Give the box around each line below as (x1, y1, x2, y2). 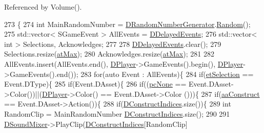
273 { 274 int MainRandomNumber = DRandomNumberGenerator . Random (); (4, 18, 251, 29)
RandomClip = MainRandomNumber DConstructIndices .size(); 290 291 (4, 108, 230, 119)
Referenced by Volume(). (4, 2, 82, 12)
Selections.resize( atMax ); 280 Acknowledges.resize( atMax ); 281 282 (4, 48, 214, 59)
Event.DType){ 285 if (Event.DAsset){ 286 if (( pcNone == (4, 78, 187, 89)
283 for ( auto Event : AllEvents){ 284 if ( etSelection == (80, 68, 254, 79)
